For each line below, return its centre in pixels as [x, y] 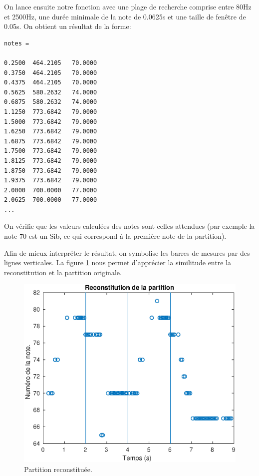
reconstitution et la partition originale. [63, 272]
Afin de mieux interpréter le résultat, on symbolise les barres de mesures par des [127, 252]
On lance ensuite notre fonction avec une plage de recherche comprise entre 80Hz [128, 6]
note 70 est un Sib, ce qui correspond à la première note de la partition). [115, 236]
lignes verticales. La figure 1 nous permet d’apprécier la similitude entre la [118, 262]
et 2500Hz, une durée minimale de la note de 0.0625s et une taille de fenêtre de [125, 16]
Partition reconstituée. [58, 469]
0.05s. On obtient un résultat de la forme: [68, 26]
